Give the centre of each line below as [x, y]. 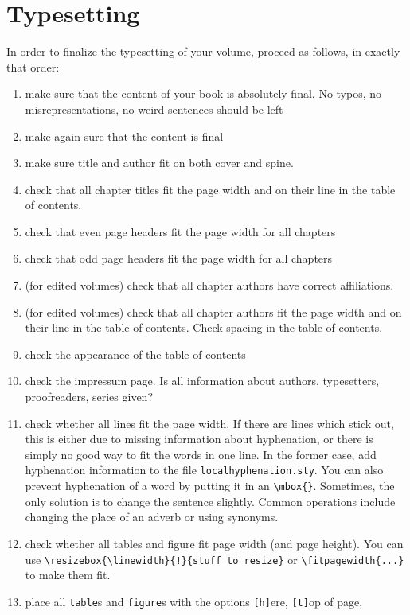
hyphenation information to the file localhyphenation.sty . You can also [204, 470]
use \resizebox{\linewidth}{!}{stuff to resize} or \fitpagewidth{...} [215, 559]
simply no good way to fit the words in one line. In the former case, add [201, 454]
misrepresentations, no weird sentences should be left [154, 109]
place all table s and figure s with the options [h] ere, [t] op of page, [194, 601]
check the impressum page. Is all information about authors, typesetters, [202, 381]
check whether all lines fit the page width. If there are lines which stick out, [209, 423]
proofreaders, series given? [89, 397]
